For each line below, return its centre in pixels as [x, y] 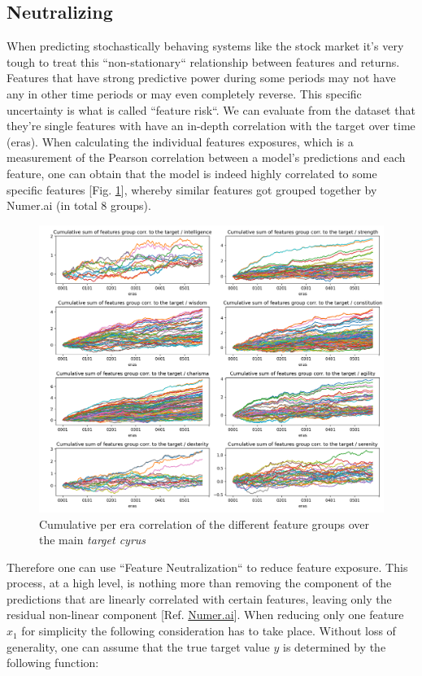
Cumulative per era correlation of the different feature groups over [204, 523]
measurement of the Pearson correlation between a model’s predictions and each [206, 157]
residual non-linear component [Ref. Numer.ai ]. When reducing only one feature [205, 615]
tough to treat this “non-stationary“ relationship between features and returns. [203, 61]
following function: [53, 663]
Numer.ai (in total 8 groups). [79, 205]
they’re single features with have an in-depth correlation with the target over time [211, 126]
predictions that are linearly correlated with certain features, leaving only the [199, 598]
